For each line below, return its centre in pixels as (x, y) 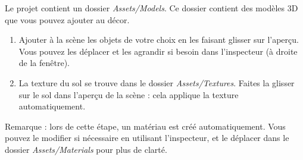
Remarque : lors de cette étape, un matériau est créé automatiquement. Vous (145, 126)
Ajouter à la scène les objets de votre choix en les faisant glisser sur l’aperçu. (159, 40)
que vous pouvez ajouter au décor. (67, 19)
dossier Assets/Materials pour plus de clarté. (86, 149)
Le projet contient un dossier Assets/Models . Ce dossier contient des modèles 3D (151, 8)
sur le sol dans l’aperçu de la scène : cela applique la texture (129, 94)
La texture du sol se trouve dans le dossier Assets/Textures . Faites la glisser (157, 82)
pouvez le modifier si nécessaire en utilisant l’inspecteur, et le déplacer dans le (147, 138)
